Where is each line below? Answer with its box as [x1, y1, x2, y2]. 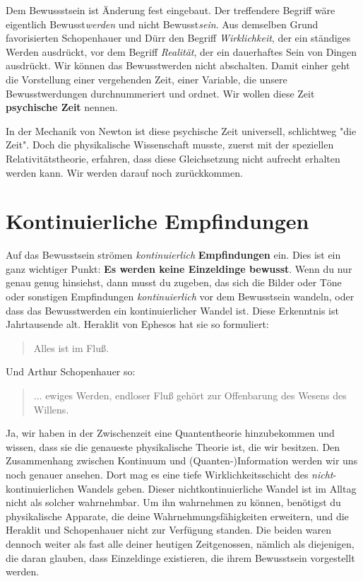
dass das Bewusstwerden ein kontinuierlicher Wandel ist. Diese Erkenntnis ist [6, 303, 339, 317]
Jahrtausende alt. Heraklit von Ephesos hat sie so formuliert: [6, 317, 269, 331]
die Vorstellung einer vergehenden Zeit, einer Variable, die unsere [6, 71, 287, 86]
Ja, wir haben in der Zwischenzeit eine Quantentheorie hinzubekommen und [6, 426, 335, 440]
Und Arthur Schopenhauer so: [6, 364, 136, 379]
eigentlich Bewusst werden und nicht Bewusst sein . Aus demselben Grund [6, 16, 319, 31]
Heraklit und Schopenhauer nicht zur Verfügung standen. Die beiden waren [6, 522, 331, 537]
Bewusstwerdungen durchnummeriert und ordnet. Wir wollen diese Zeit [6, 86, 315, 100]
